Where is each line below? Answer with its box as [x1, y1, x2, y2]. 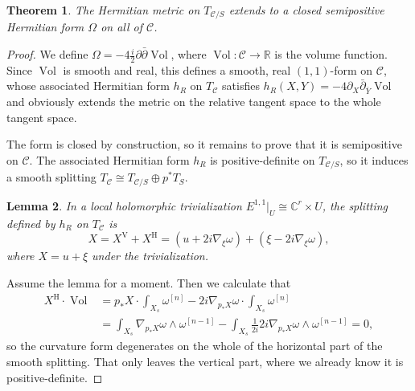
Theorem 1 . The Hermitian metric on [6, 2, 200, 18]
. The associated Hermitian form [29, 152, 190, 168]
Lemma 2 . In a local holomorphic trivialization [6, 197, 242, 214]
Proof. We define [6, 46, 88, 63]
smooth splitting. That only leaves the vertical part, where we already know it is [6, 353, 404, 370]
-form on [330, 61, 373, 78]
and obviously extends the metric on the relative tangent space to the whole [6, 93, 381, 110]
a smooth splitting [6, 169, 97, 185]
